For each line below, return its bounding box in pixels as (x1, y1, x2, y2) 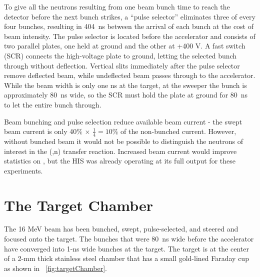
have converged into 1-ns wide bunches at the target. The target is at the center (4, 243, 249, 253)
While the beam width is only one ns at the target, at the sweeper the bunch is (4, 79, 247, 90)
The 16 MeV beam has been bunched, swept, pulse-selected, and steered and (4, 223, 238, 234)
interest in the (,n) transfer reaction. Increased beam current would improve (4, 145, 237, 156)
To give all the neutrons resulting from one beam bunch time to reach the (4, 1, 230, 11)
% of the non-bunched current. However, (112, 126, 236, 136)
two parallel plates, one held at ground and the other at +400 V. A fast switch (4, 40, 245, 51)
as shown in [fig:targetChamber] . (4, 262, 107, 273)
